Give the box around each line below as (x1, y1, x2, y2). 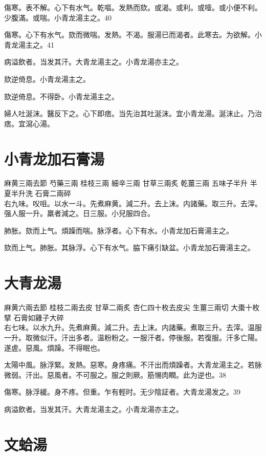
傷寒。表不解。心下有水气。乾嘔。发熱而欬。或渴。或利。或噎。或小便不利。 (4, 2, 262, 12)
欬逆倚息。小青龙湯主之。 (4, 73, 90, 84)
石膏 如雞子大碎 (13, 312, 64, 322)
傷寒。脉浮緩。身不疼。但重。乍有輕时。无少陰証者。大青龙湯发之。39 (4, 386, 240, 397)
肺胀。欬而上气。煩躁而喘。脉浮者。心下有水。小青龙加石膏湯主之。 (4, 225, 233, 235)
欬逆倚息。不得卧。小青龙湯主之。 (4, 91, 119, 101)
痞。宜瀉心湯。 (4, 118, 54, 128)
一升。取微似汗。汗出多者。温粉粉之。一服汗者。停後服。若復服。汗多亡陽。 (4, 332, 262, 342)
